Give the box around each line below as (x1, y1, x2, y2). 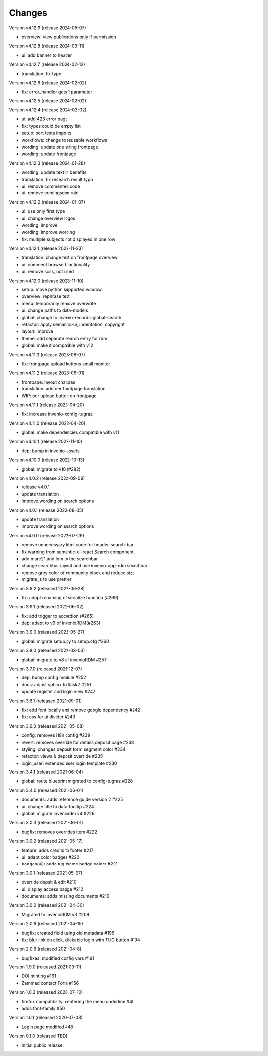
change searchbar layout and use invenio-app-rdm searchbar (21, 563, 148, 569)
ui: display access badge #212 (21, 886, 84, 892)
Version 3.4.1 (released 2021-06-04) (9, 769, 84, 775)
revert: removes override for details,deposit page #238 (21, 739, 134, 745)
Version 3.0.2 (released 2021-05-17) (9, 838, 83, 844)
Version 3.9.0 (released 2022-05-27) (9, 629, 85, 635)
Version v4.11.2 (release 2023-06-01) (9, 370, 85, 376)
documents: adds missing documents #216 (21, 893, 110, 899)
